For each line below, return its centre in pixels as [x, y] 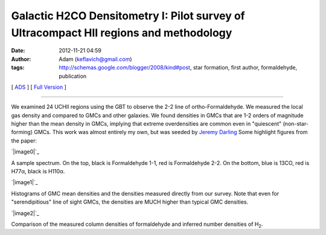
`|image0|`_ [25, 152]
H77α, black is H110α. [38, 172]
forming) [22, 132]
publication [73, 76]
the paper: [24, 140]
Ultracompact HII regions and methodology [122, 33]
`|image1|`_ [25, 182]
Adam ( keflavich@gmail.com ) [95, 59]
